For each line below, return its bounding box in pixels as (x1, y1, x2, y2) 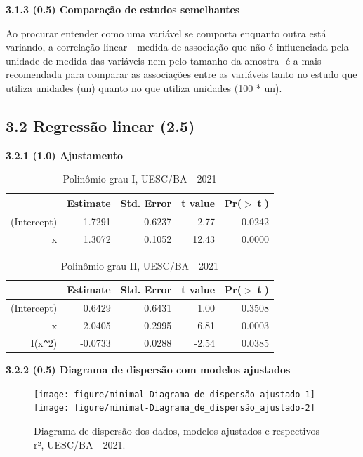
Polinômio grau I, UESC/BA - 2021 (62, 171, 217, 186)
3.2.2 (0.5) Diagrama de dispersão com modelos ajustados (6, 362, 291, 377)
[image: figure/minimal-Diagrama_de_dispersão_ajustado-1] (34, 389, 315, 399)
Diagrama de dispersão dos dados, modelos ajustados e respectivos (34, 423, 319, 437)
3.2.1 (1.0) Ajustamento (6, 147, 123, 162)
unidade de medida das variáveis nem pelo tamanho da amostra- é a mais (6, 53, 322, 67)
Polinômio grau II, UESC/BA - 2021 (60, 258, 219, 272)
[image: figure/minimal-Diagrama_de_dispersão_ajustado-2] (34, 403, 315, 413)
